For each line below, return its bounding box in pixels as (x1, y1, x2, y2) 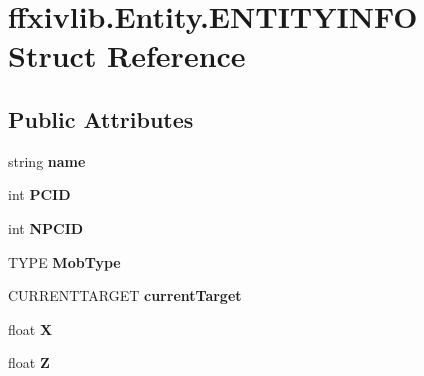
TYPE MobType (8, 251, 121, 272)
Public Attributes (8, 103, 194, 134)
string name (8, 150, 86, 171)
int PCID (8, 184, 71, 205)
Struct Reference (8, 35, 246, 76)
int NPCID (8, 217, 84, 238)
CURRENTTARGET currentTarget (8, 285, 242, 306)
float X (8, 318, 53, 339)
